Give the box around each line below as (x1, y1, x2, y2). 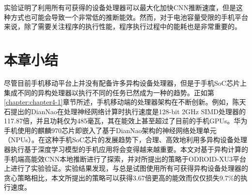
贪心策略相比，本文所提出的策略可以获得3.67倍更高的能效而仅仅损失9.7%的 (4, 172, 241, 182)
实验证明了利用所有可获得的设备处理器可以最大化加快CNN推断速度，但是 (4, 2, 236, 12)
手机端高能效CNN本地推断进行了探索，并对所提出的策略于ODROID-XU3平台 (4, 153, 246, 164)
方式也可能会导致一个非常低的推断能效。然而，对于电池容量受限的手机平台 (10, 12, 248, 22)
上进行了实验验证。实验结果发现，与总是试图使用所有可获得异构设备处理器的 (4, 163, 248, 173)
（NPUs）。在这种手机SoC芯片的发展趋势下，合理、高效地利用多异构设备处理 (4, 135, 247, 145)
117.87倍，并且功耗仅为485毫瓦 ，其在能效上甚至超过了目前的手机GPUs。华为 (4, 116, 248, 126)
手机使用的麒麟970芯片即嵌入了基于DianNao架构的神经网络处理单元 (4, 125, 217, 135)
